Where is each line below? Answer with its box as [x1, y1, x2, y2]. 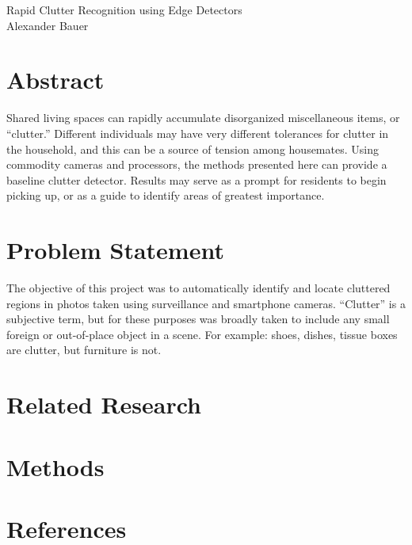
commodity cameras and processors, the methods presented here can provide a [6, 156, 387, 173]
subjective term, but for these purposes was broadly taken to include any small [6, 311, 390, 327]
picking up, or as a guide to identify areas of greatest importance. [6, 187, 325, 204]
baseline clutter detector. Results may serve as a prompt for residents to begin [6, 171, 387, 188]
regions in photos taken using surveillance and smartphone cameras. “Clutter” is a [6, 295, 406, 311]
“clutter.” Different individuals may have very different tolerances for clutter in [6, 124, 389, 141]
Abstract [6, 63, 105, 96]
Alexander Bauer [6, 17, 89, 33]
